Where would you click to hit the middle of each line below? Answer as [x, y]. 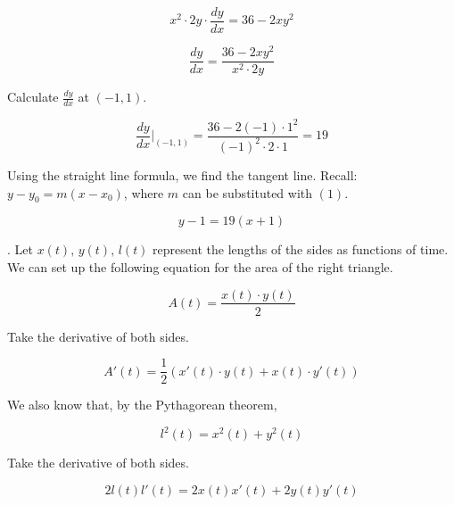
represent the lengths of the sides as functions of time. [301, 249]
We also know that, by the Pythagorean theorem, [142, 405]
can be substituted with [248, 192]
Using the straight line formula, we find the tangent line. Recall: [182, 174]
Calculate [33, 97]
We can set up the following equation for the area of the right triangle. [200, 266]
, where [144, 192]
